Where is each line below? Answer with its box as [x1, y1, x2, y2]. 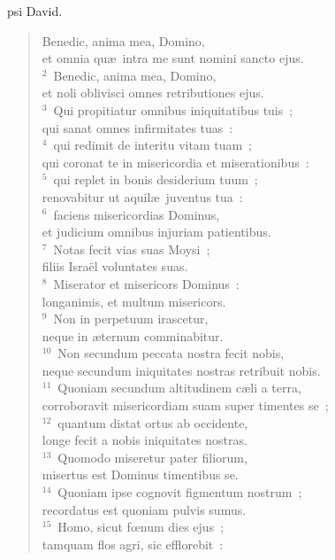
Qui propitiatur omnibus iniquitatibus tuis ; [53, 100, 293, 119]
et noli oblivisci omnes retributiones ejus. [42, 83, 264, 102]
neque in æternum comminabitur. [42, 326, 224, 345]
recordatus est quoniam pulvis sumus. [42, 500, 247, 518]
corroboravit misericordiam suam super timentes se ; [42, 396, 329, 415]
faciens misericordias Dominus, [53, 205, 220, 223]
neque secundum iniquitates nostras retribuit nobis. [42, 361, 321, 379]
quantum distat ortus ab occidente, [57, 413, 248, 432]
